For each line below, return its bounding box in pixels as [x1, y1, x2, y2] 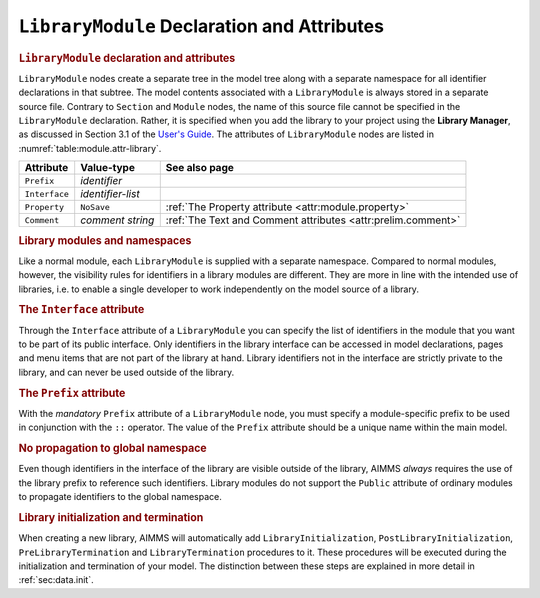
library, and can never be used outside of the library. [18, 366, 235, 378]
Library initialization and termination [18, 510, 204, 524]
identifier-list [80, 187, 140, 201]
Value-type [80, 161, 135, 175]
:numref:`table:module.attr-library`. [18, 142, 162, 154]
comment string [80, 213, 155, 227]
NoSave [80, 201, 110, 212]
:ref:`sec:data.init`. [18, 574, 94, 586]
